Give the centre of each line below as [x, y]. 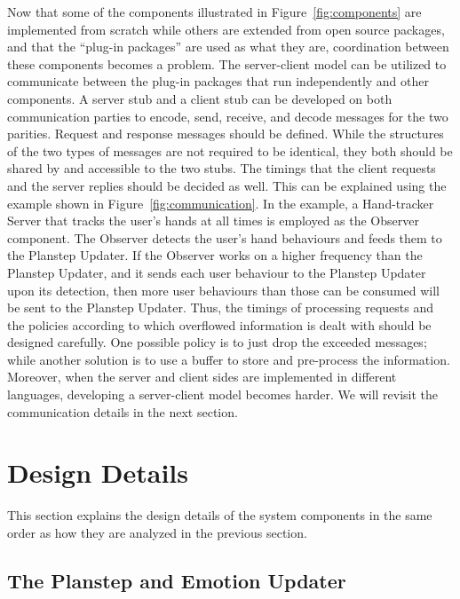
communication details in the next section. [123, 411]
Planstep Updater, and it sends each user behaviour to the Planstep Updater [217, 272]
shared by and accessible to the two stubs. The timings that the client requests [222, 168]
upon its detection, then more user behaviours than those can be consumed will [224, 290]
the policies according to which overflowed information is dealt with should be [219, 324]
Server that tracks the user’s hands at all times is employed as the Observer [213, 221]
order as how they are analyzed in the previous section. [157, 532]
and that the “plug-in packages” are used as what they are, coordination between [228, 47]
